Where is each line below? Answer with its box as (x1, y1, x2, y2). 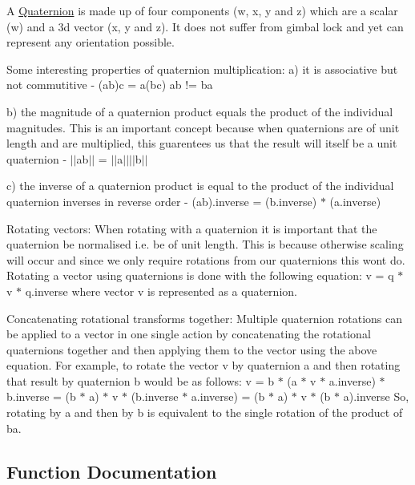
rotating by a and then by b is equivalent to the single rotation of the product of (6, 404, 403, 421)
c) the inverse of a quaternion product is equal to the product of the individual (6, 177, 394, 194)
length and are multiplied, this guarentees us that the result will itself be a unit (6, 135, 397, 152)
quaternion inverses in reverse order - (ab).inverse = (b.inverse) (6, 192, 317, 209)
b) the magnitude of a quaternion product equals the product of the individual (6, 103, 393, 119)
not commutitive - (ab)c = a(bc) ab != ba (6, 76, 213, 93)
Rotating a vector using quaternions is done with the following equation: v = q (6, 267, 394, 284)
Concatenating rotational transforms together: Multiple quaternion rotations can (6, 309, 403, 326)
